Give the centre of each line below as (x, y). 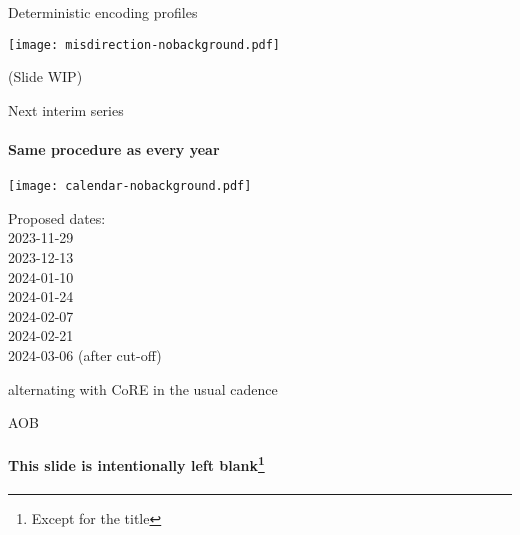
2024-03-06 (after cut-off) (85, 355)
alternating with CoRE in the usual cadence (143, 388)
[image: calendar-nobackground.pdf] (130, 186)
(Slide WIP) (45, 76)
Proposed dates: (57, 217)
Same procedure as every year (114, 149)
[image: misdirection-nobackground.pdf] (144, 44)
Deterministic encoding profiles (103, 12)
